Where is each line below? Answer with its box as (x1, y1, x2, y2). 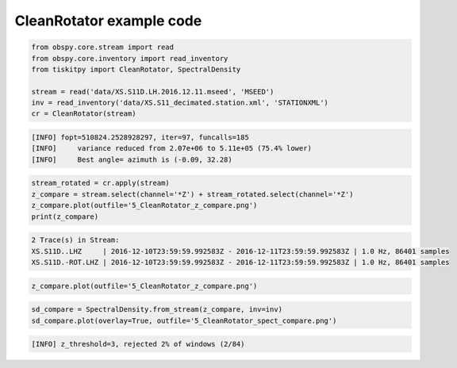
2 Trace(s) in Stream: (31, 236, 120, 245)
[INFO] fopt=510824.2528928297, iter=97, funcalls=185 (31, 133, 249, 142)
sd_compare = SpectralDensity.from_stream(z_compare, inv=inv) (31, 305, 283, 314)
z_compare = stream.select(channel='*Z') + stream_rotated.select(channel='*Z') (31, 190, 354, 198)
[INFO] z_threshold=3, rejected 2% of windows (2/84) (31, 339, 245, 349)
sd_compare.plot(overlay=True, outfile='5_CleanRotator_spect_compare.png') (31, 316, 337, 325)
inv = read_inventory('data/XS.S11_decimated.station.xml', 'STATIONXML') (31, 98, 329, 107)
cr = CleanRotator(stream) (31, 109, 136, 118)
